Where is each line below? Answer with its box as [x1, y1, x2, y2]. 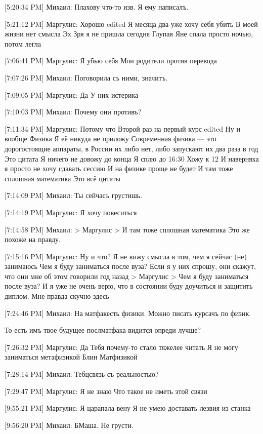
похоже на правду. [5, 234, 61, 245]
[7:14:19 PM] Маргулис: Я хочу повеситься [5, 207, 137, 217]
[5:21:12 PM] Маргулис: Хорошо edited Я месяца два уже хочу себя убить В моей [5, 18, 258, 29]
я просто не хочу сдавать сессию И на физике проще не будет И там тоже [5, 163, 233, 174]
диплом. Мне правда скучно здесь [5, 291, 109, 301]
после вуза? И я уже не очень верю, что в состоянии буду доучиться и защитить [5, 281, 253, 291]
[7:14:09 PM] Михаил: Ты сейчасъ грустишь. [5, 190, 143, 201]
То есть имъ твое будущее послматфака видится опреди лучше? [5, 325, 201, 335]
